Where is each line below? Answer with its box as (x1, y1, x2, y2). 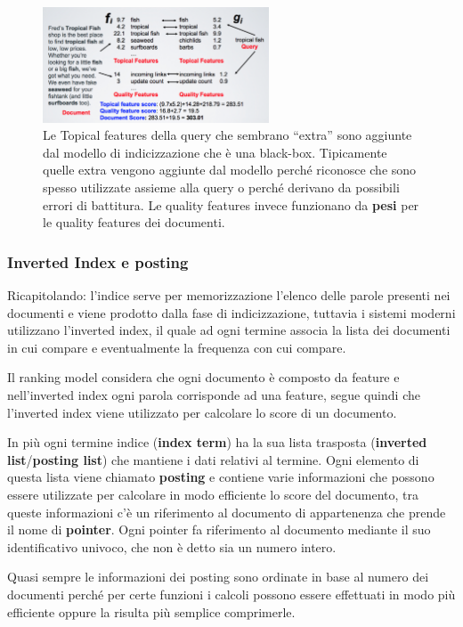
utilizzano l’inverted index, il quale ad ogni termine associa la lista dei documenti (7, 321, 451, 339)
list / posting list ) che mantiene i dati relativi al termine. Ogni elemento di (7, 450, 419, 468)
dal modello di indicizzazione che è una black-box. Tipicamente (43, 142, 387, 161)
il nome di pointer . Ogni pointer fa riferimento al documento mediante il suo (7, 520, 431, 539)
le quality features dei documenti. (43, 213, 225, 232)
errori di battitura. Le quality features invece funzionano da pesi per (43, 195, 419, 214)
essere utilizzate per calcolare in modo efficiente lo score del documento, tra (7, 484, 418, 503)
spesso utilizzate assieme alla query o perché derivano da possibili (43, 178, 400, 197)
